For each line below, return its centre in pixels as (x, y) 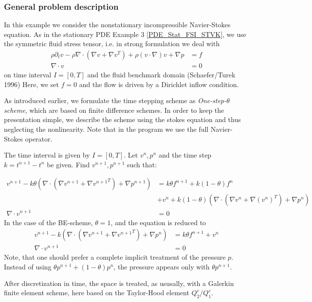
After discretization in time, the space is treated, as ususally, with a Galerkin (119, 283)
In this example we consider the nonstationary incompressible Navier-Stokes (117, 25)
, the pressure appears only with (162, 266)
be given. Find (68, 164)
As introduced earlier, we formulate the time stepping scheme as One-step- (115, 100)
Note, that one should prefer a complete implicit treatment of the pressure (115, 257)
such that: (142, 164)
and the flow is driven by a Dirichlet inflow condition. (159, 84)
